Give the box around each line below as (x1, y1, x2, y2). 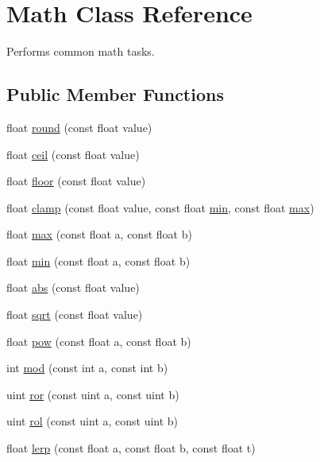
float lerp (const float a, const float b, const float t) (6, 440, 256, 456)
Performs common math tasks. (6, 43, 155, 60)
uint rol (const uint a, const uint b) (6, 413, 179, 429)
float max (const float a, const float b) (6, 226, 192, 243)
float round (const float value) (6, 118, 152, 135)
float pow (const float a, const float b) (6, 332, 191, 349)
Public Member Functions (6, 82, 224, 107)
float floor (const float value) (6, 173, 146, 189)
